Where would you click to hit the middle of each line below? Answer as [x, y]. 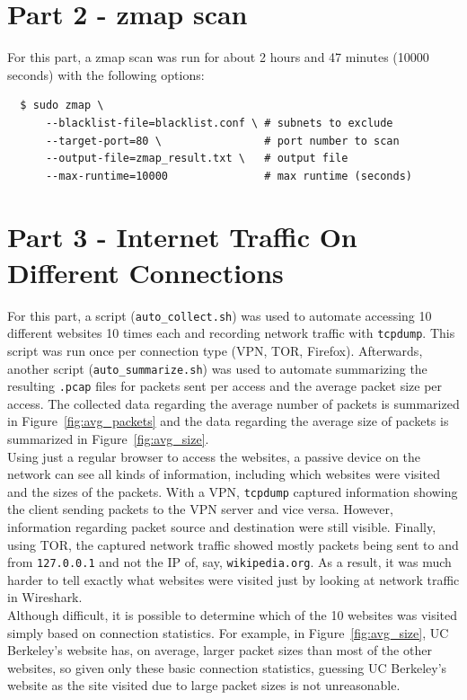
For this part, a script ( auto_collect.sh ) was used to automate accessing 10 [220, 315]
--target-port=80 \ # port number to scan [222, 141]
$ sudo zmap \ [62, 106]
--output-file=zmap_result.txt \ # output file [197, 159]
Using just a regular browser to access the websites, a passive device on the [214, 456]
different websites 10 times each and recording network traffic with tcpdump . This [231, 333]
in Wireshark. [45, 597]
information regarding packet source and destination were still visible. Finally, [222, 527]
